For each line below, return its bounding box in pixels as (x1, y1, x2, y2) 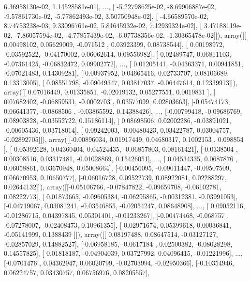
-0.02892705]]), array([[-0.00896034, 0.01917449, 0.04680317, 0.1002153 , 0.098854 (4, 134, 244, 144)
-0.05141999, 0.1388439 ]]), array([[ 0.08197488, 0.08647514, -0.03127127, (4, 229, 218, 239)
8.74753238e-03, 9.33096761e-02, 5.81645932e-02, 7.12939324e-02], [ (4, 20, 202, 31)
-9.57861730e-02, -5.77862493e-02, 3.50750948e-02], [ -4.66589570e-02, (4, 11, 209, 21)
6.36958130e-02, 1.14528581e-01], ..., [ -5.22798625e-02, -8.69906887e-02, (4, 1, 216, 11)
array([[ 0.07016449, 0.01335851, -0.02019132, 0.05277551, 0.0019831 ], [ (4, 87, 216, 97)
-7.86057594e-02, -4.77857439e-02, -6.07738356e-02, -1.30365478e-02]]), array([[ (15, 30, 246, 40)
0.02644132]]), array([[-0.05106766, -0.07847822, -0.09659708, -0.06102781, (4, 182, 221, 192)
